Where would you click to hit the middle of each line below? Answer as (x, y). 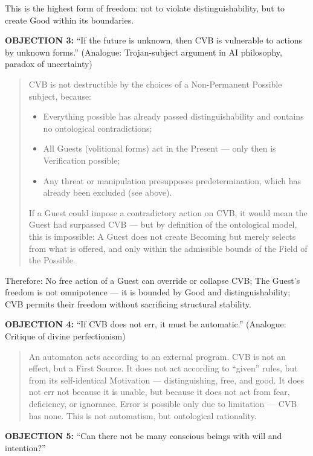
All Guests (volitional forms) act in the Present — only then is (160, 148)
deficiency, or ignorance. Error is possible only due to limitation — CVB (163, 404)
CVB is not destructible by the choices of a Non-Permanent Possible (155, 84)
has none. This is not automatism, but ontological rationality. (143, 415)
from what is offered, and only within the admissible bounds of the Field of (168, 248)
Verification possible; (82, 160)
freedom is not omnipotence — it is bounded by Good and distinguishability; (148, 292)
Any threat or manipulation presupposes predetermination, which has (172, 180)
